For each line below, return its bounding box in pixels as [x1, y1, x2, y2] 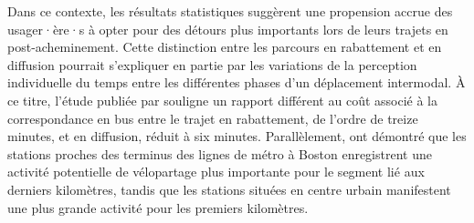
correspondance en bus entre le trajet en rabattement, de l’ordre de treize [7, 108, 418, 127]
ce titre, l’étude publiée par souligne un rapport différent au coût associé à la [7, 90, 437, 109]
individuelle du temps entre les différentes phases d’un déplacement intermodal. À [7, 73, 466, 92]
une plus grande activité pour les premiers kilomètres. [7, 198, 309, 217]
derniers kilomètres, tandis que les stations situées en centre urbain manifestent [7, 179, 451, 198]
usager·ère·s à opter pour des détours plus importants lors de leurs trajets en [7, 19, 448, 38]
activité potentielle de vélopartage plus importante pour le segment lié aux [7, 162, 425, 181]
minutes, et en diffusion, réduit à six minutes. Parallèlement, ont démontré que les [7, 127, 467, 146]
